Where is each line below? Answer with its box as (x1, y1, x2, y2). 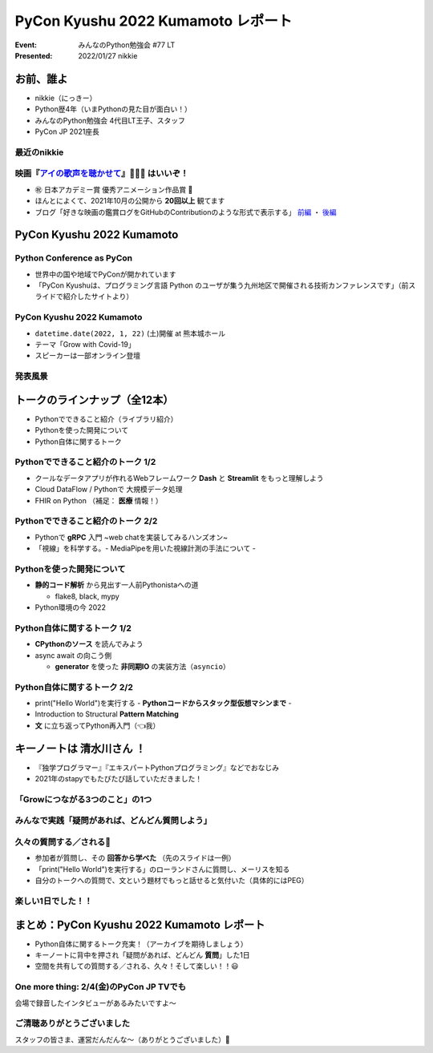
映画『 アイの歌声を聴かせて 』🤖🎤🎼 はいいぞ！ (14, 168, 189, 180)
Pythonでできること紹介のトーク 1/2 (14, 457, 156, 468)
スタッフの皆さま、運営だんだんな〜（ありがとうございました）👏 (14, 1035, 230, 1044)
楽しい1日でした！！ (14, 895, 93, 906)
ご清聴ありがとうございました (14, 1018, 131, 1029)
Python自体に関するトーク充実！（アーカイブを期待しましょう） (34, 938, 248, 949)
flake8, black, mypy (55, 591, 119, 601)
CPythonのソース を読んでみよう (34, 639, 144, 649)
